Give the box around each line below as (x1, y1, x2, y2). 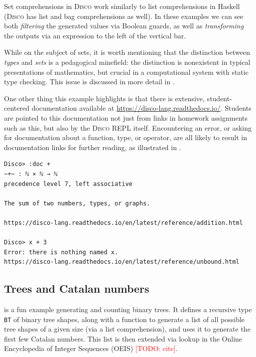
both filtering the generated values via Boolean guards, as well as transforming (4, 20, 244, 31)
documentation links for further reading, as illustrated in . (4, 142, 181, 152)
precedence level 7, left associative (4, 180, 132, 187)
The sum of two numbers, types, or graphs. (4, 199, 150, 207)
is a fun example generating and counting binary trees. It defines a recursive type (4, 304, 252, 315)
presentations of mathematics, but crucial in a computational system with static (4, 66, 249, 77)
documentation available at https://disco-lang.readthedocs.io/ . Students (31, 103, 252, 113)
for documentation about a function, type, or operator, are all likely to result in (4, 132, 248, 143)
